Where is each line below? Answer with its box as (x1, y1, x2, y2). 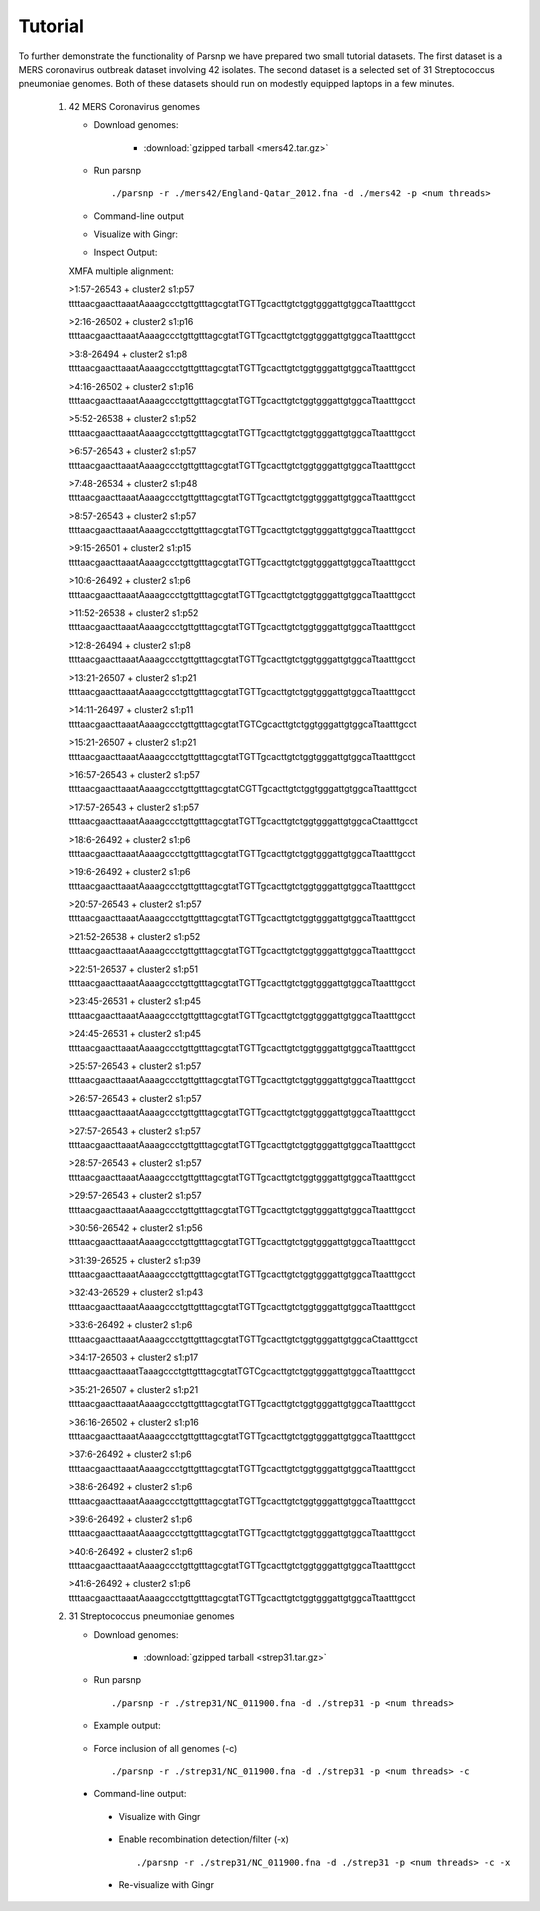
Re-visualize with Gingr (118, 1878, 215, 1890)
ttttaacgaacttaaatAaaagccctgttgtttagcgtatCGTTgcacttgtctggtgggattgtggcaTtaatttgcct (68, 783, 417, 795)
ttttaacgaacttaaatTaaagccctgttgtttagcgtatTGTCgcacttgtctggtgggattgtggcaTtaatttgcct (68, 1365, 416, 1377)
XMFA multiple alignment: (68, 265, 174, 277)
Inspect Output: (93, 246, 158, 259)
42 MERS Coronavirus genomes (68, 100, 200, 112)
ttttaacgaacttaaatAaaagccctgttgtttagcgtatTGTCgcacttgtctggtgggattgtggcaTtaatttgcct (68, 718, 417, 730)
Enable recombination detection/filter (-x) (118, 1833, 290, 1845)
